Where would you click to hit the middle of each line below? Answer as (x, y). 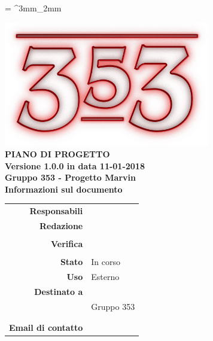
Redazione (61, 225)
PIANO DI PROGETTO (57, 153)
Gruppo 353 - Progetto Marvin (70, 177)
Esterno (105, 276)
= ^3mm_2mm (33, 8)
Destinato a (59, 291)
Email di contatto (46, 328)
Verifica (67, 244)
